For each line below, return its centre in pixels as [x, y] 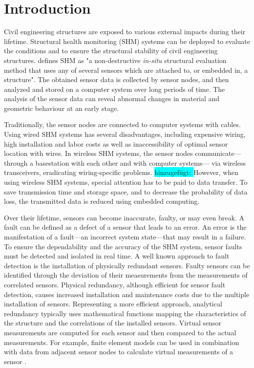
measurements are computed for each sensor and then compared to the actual [120, 332]
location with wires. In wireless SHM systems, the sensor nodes [98, 153]
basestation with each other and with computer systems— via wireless [140, 162]
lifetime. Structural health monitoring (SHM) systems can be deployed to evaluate [127, 41]
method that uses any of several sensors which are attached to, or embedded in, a [126, 70]
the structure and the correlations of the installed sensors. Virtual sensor [113, 323]
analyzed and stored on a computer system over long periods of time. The [115, 89]
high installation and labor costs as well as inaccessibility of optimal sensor [116, 143]
